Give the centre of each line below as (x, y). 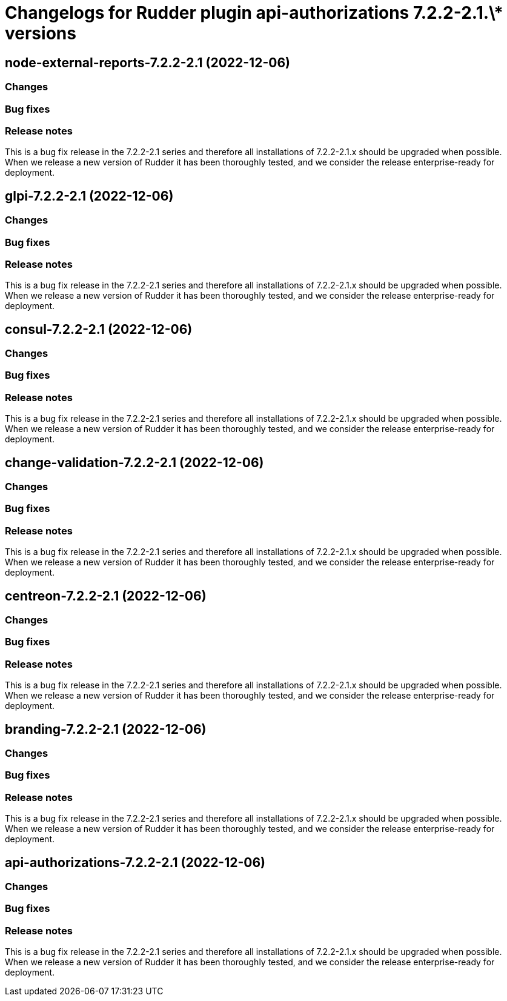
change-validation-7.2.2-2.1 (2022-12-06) (134, 462)
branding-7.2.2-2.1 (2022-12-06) (106, 729)
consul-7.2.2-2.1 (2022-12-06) (99, 329)
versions (41, 33)
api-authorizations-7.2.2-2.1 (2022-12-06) (135, 862)
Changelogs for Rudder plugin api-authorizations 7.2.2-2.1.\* (254, 13)
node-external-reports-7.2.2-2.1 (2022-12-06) (147, 62)
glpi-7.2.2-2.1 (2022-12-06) (89, 196)
